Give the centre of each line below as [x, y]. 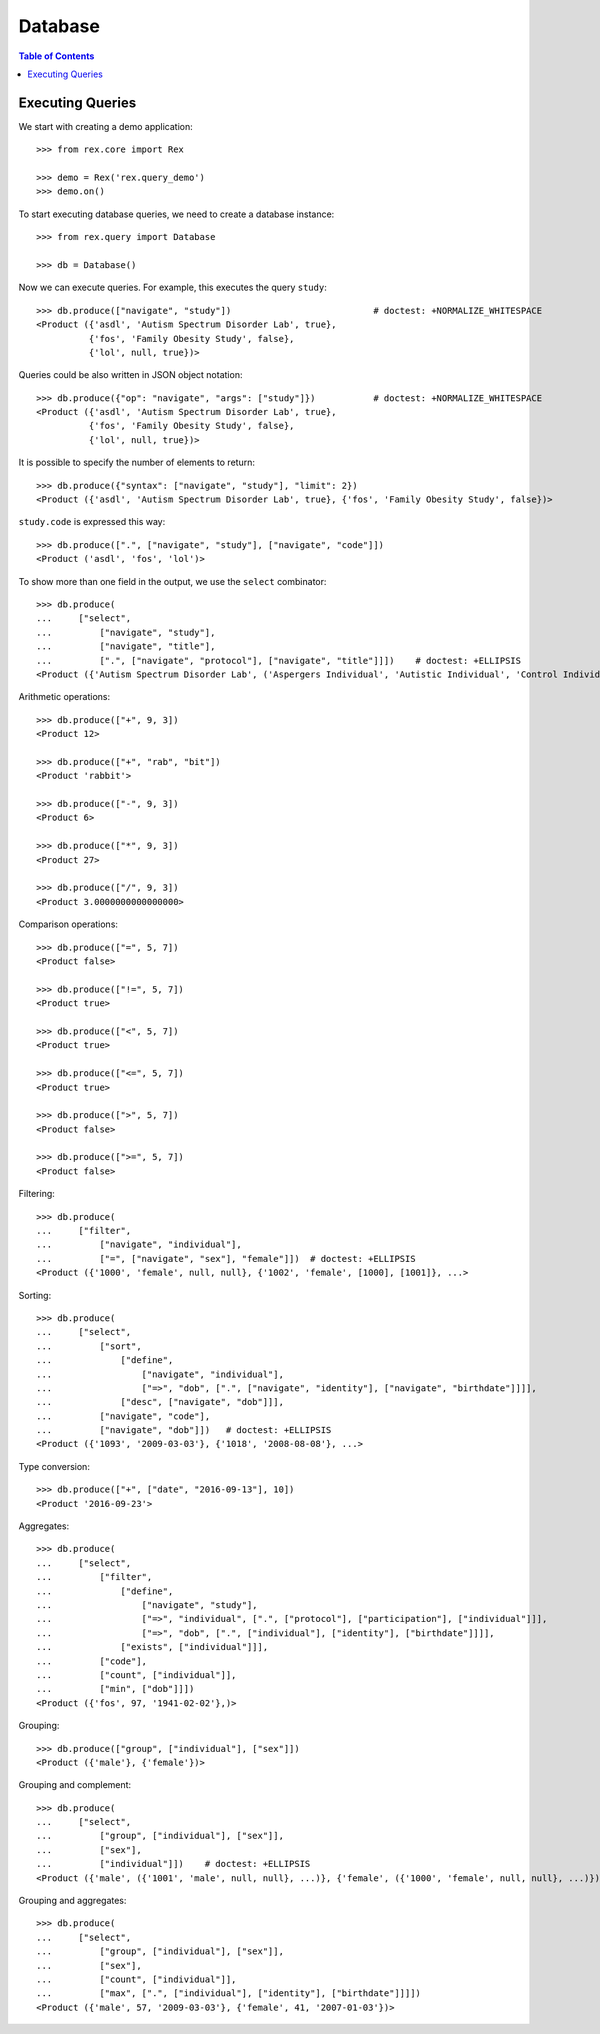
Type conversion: [54, 1466]
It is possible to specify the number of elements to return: [136, 462]
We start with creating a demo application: [106, 126]
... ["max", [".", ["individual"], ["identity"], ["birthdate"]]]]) [229, 1993]
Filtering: [36, 1194]
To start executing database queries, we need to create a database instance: [176, 214]
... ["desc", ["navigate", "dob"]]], [160, 1402]
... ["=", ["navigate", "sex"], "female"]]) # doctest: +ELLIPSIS [226, 1258]
